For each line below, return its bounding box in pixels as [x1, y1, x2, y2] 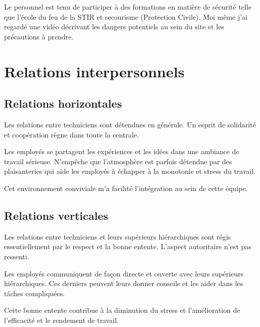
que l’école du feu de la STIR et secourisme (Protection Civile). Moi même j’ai [4, 11, 248, 22]
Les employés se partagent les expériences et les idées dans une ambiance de [4, 146, 239, 157]
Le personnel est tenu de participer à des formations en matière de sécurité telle [4, 2, 252, 12]
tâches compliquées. [4, 288, 65, 298]
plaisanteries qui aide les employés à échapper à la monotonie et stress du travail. [4, 166, 256, 176]
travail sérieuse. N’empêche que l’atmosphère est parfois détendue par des [4, 156, 232, 166]
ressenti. [4, 251, 29, 261]
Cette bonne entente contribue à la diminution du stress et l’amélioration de [4, 305, 240, 315]
